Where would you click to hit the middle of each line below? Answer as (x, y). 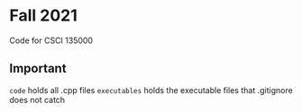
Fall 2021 (44, 16)
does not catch (37, 99)
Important (38, 69)
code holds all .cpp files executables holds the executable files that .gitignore (151, 90)
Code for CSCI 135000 (51, 40)
